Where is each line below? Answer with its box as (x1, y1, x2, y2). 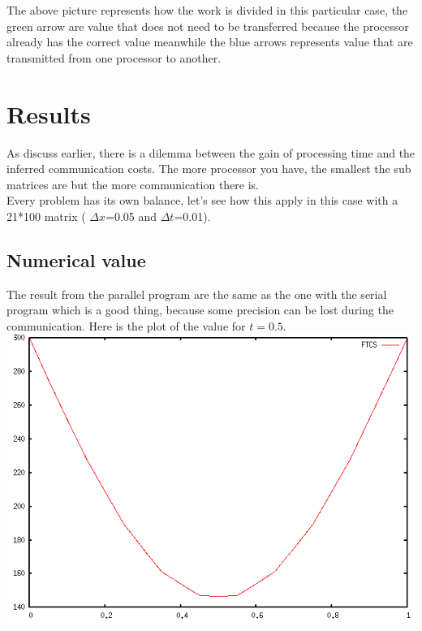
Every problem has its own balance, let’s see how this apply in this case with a (6, 192, 398, 209)
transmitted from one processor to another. (6, 49, 222, 66)
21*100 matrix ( (6, 207, 86, 224)
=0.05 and (105, 207, 157, 224)
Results (6, 97, 91, 130)
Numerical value (6, 247, 146, 272)
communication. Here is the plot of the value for (6, 317, 246, 334)
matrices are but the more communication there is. (6, 175, 259, 192)
